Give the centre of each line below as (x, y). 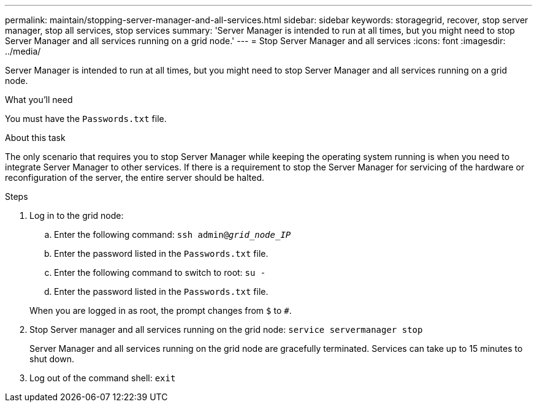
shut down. (52, 359)
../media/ (23, 51)
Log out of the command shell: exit (103, 378)
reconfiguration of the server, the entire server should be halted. (135, 177)
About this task (35, 138)
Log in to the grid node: (77, 215)
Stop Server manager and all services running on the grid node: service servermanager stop (226, 329)
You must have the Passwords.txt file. (86, 119)
